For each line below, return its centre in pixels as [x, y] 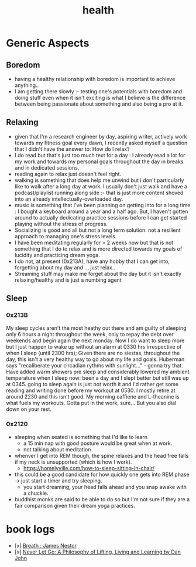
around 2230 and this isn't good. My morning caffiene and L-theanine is [93, 396]
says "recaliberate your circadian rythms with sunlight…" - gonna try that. [94, 365]
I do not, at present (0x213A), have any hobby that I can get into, [92, 261]
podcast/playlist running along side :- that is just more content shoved [99, 193]
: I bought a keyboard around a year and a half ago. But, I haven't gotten [101, 211]
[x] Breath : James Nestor [46, 545]
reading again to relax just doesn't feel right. [68, 174]
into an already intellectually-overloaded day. [69, 199]
